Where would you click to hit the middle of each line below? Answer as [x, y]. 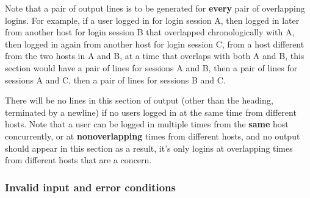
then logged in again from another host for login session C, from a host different [155, 44]
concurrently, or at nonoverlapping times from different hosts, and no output [153, 136]
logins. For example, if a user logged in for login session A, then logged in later [152, 20]
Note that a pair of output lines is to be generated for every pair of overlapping [155, 8]
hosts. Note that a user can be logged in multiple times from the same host [147, 124]
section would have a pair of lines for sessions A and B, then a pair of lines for [151, 67]
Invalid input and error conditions [90, 187]
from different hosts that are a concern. [78, 160]
